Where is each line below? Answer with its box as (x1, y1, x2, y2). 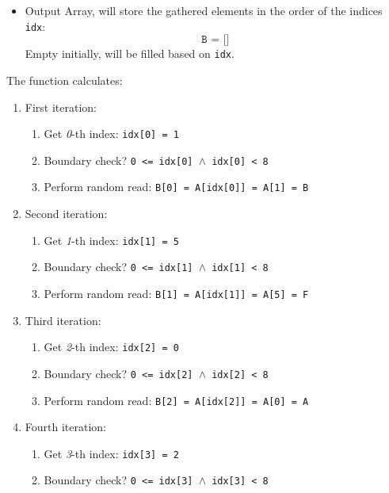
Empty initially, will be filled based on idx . (25, 45, 235, 62)
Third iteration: (25, 311, 101, 328)
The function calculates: (6, 71, 123, 88)
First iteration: (25, 98, 97, 115)
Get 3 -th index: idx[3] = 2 (44, 445, 179, 461)
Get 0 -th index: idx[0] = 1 (44, 125, 179, 142)
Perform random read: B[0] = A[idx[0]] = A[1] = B (44, 178, 309, 195)
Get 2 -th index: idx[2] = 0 (44, 338, 179, 355)
